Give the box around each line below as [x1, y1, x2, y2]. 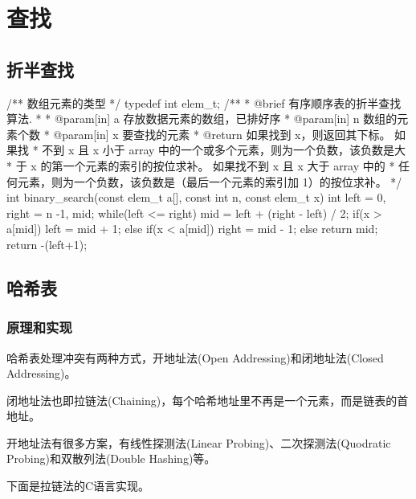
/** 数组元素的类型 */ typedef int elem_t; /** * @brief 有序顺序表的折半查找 [6, 94, 402, 111]
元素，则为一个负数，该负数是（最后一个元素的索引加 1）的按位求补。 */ [17, 173, 402, 190]
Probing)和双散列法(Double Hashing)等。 [6, 450, 216, 467]
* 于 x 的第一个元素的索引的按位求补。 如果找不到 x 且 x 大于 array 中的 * [6, 157, 395, 174]
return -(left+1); [6, 235, 88, 252]
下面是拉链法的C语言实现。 [6, 477, 150, 494]
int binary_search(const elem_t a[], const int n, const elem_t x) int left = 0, [6, 189, 386, 206]
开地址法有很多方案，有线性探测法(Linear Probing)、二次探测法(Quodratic [6, 434, 391, 451]
